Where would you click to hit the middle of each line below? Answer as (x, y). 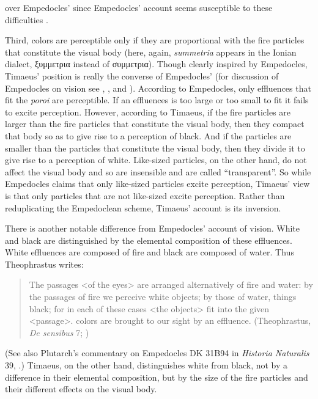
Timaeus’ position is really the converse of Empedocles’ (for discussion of (142, 75)
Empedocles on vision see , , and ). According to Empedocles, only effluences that (158, 88)
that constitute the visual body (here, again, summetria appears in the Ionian (151, 52)
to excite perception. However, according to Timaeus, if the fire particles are (148, 112)
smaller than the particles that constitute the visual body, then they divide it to (155, 148)
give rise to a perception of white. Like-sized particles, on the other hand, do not (156, 160)
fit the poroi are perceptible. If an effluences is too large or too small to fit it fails (157, 100)
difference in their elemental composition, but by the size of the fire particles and (157, 377)
